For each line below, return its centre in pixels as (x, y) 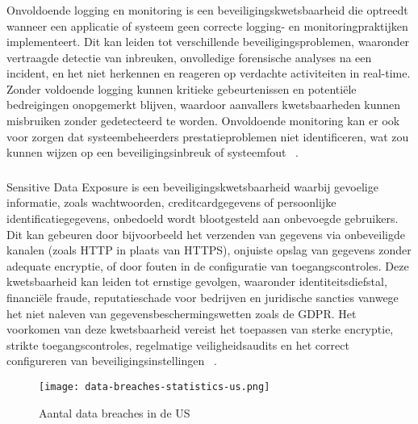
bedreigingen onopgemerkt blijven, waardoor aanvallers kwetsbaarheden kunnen (204, 105)
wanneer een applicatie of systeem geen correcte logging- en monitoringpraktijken (207, 25)
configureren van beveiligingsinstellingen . (112, 361)
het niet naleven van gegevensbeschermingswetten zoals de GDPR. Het (182, 313)
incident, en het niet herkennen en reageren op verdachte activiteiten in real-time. (209, 73)
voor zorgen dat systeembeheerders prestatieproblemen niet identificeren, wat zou (208, 136)
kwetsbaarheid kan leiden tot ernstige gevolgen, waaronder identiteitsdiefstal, (197, 281)
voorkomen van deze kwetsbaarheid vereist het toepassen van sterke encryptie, (200, 329)
